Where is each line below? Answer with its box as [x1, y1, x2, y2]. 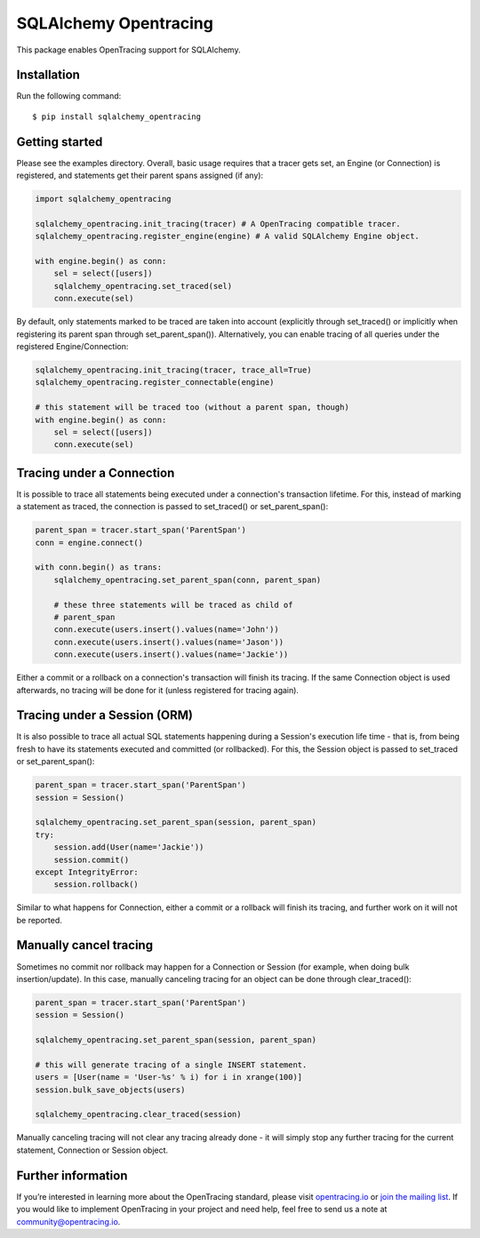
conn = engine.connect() [35, 538, 144, 547]
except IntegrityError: [35, 867, 140, 877]
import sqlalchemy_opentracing [35, 194, 172, 204]
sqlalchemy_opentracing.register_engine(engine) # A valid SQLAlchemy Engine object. [35, 231, 420, 242]
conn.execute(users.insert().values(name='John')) [53, 625, 279, 635]
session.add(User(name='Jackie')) [53, 843, 204, 852]
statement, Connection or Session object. [16, 1145, 169, 1155]
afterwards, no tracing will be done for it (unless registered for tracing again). [16, 684, 300, 695]
